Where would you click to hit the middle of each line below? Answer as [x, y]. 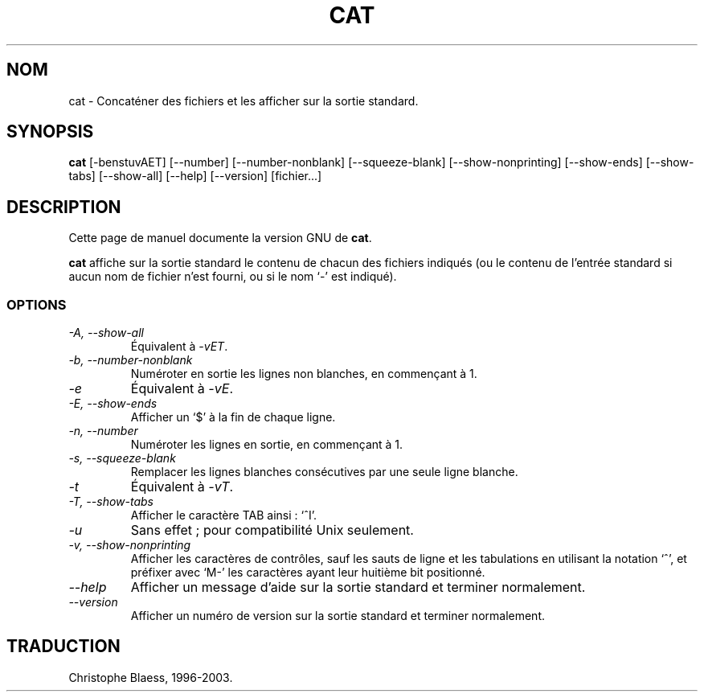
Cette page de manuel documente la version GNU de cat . [220, 238]
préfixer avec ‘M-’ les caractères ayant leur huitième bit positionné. [308, 573]
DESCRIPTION [64, 207]
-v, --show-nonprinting [130, 545]
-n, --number [103, 431]
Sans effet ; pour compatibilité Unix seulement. [272, 530]
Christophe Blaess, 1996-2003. [151, 677]
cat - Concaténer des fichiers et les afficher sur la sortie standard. [244, 101]
